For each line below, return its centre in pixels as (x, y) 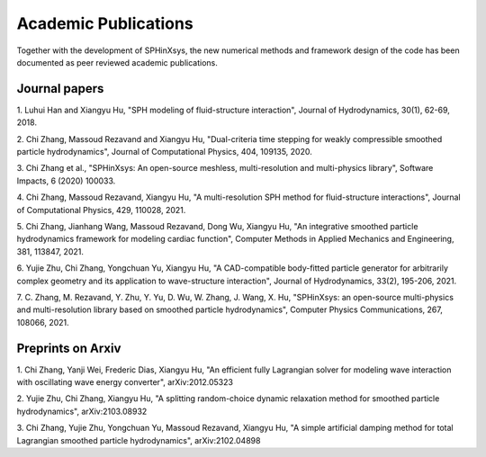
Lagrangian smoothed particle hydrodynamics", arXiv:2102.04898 (139, 440)
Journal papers (60, 89)
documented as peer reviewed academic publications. (117, 62)
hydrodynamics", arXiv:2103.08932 (82, 411)
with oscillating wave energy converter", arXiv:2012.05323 (125, 382)
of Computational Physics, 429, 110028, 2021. (101, 210)
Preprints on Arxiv (69, 348)
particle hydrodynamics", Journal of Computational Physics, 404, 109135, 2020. (164, 152)
